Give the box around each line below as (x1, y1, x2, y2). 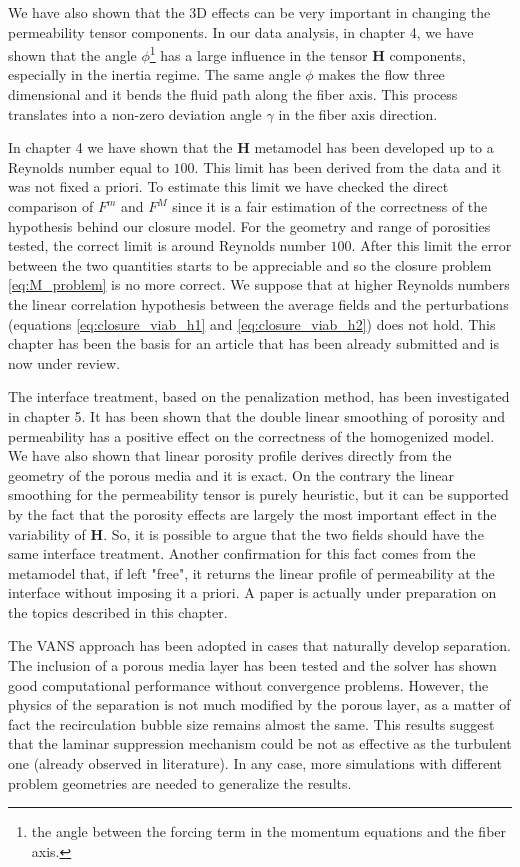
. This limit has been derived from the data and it (194, 156, 502, 177)
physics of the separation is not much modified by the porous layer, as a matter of (8, 694, 511, 715)
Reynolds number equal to (8, 156, 169, 177)
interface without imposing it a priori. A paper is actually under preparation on (8, 582, 497, 603)
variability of (8, 523, 86, 544)
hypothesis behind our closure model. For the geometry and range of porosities (8, 215, 491, 236)
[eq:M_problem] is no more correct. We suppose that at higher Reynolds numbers (8, 274, 510, 295)
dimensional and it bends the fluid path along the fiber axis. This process (8, 84, 458, 105)
